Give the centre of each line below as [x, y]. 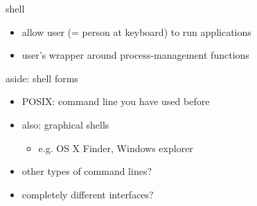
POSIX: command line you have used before [116, 101]
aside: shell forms [42, 78]
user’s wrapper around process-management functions [135, 55]
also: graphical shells [65, 124]
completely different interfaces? [88, 194]
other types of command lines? [87, 171]
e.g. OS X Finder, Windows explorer [116, 148]
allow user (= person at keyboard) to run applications [136, 31]
